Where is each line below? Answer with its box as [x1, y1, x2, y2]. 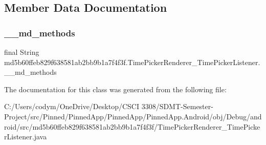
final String [4, 47, 39, 57]
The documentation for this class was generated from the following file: [4, 84, 227, 94]
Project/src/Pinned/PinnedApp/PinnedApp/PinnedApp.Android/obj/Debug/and [4, 111, 262, 121]
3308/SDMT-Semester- [141, 101, 213, 112]
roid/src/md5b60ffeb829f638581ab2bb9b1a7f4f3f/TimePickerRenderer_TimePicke [4, 121, 260, 132]
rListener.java [4, 131, 47, 142]
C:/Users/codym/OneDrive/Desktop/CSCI [4, 101, 139, 112]
